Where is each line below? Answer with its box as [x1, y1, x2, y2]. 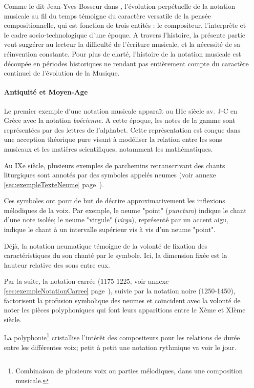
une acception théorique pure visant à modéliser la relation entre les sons [4, 134, 222, 144]
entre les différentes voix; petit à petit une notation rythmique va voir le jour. [4, 342, 236, 352]
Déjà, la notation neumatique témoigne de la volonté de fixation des [4, 240, 207, 251]
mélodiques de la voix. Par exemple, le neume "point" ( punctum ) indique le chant [4, 205, 247, 215]
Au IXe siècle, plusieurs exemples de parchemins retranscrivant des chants [4, 160, 225, 170]
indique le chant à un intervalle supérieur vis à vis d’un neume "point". [4, 224, 216, 234]
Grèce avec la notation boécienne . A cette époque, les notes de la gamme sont [4, 115, 235, 125]
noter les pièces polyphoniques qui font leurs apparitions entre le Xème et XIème [4, 305, 246, 315]
